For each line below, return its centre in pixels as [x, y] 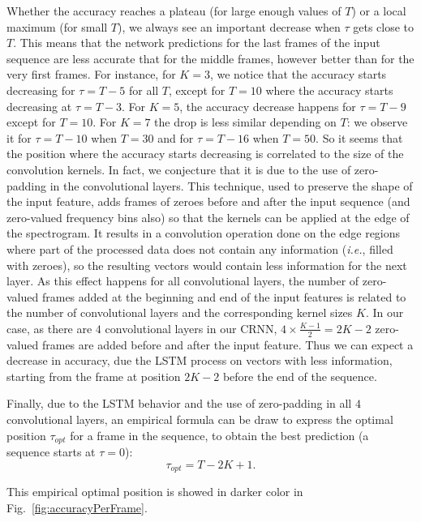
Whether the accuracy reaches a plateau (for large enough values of [174, 11]
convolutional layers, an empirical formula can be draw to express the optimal [200, 419]
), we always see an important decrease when [229, 26]
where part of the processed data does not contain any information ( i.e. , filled [200, 248]
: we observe [377, 122]
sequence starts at [51, 452]
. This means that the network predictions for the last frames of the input [197, 43]
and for [176, 137]
